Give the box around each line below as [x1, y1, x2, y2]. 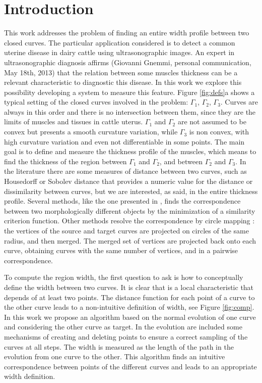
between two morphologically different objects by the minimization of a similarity [4, 205, 255, 216]
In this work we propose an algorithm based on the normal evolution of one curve [4, 311, 256, 322]
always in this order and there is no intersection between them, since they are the [4, 106, 256, 117]
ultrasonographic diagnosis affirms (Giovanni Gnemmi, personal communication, [4, 57, 251, 67]
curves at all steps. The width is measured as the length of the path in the [4, 341, 234, 352]
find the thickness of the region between [4, 156, 127, 166]
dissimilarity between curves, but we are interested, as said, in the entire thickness [4, 185, 258, 196]
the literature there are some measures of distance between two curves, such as [4, 166, 247, 176]
